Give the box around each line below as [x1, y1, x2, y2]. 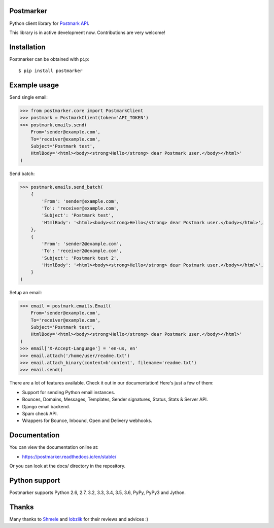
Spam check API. [22, 410, 58, 416]
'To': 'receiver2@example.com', [41, 248, 122, 254]
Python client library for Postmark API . [9, 20, 90, 26]
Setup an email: [9, 289, 42, 295]
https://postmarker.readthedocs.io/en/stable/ [22, 453, 117, 460]
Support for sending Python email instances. [22, 389, 115, 395]
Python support [9, 476, 60, 484]
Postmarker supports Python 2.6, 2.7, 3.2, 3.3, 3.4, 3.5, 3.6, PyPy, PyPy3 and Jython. [9, 489, 186, 496]
